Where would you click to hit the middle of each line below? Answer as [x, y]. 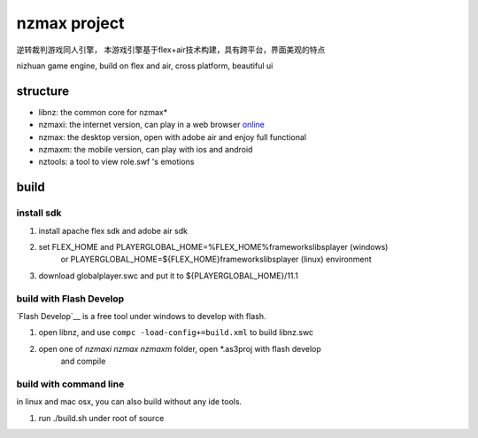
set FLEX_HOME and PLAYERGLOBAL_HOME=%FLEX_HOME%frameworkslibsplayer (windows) [213, 246]
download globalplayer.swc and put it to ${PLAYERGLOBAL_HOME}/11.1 [168, 276]
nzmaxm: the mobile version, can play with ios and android [146, 150]
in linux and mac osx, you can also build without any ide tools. [129, 402]
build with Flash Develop [70, 299]
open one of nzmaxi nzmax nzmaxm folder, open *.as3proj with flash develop [180, 348]
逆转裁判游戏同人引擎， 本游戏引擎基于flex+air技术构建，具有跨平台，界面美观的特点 [171, 50]
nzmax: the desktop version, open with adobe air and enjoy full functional [173, 137]
